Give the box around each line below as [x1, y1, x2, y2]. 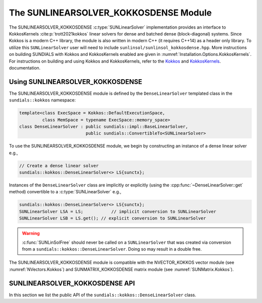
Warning [22, 231, 40, 236]
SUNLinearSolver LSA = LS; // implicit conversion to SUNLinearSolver [19, 209, 216, 214]
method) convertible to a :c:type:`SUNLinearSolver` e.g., [9, 189, 121, 195]
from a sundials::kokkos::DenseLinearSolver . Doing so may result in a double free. [22, 246, 202, 252]
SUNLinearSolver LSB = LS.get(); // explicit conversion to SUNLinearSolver [19, 216, 206, 221]
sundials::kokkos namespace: [9, 97, 76, 103]
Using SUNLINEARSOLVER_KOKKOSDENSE [9, 78, 143, 86]
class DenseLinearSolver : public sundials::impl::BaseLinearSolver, [19, 124, 188, 129]
